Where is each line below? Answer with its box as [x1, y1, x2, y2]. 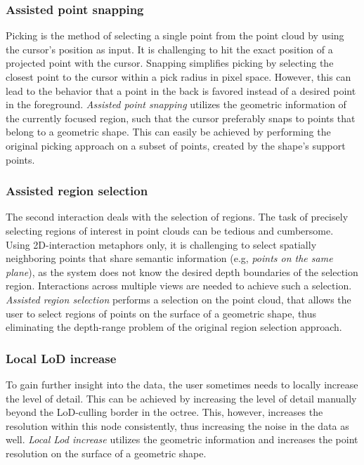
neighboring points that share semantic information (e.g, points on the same [6, 251, 333, 266]
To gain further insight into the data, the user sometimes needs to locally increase [6, 376, 358, 391]
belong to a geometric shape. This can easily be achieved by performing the [6, 124, 331, 139]
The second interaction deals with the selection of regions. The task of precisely [6, 209, 349, 224]
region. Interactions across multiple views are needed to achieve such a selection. [6, 278, 352, 293]
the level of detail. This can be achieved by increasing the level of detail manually [6, 391, 357, 405]
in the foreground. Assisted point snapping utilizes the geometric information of [6, 97, 346, 112]
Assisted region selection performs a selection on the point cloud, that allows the [6, 292, 351, 306]
